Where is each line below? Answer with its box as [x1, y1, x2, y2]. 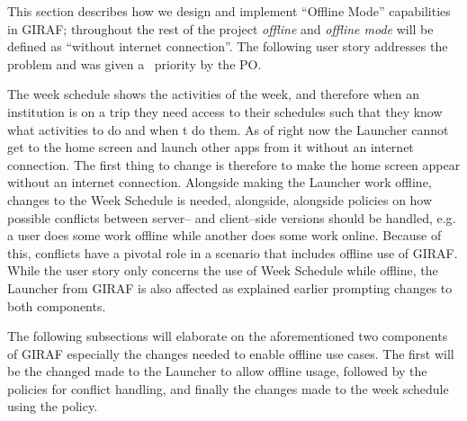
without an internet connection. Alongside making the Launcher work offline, [7, 173, 432, 192]
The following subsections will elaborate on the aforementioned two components [7, 327, 448, 345]
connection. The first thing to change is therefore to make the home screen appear [7, 155, 461, 174]
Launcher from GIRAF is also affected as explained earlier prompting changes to [7, 278, 453, 297]
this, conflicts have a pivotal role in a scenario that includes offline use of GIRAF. [7, 243, 458, 262]
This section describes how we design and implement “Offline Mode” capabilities [7, 2, 451, 20]
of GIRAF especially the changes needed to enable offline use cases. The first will [7, 344, 454, 363]
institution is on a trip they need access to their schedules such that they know [7, 102, 443, 121]
